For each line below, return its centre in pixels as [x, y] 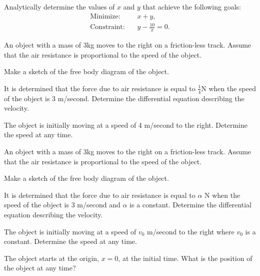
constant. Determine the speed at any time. [70, 241]
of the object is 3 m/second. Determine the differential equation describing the [124, 98]
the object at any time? [40, 268]
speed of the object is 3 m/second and [62, 205]
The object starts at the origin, [52, 258]
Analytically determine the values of [59, 7]
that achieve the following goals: [192, 7]
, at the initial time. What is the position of [185, 258]
